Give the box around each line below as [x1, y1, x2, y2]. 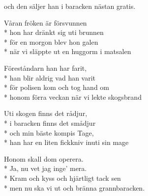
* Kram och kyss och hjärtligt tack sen [4, 172, 121, 183]
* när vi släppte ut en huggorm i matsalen [4, 46, 131, 56]
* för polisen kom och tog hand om [4, 82, 110, 92]
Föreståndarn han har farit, [4, 62, 87, 73]
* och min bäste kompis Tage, [4, 127, 94, 138]
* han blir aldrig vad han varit [4, 72, 96, 83]
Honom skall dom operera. [4, 153, 84, 164]
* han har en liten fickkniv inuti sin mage [4, 137, 129, 147]
